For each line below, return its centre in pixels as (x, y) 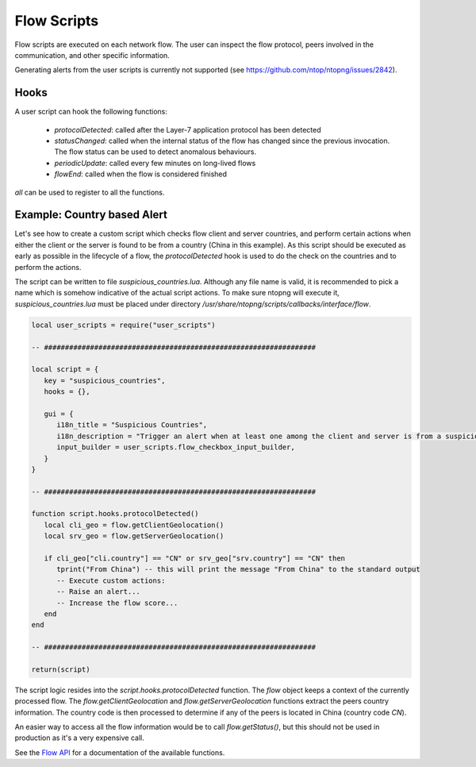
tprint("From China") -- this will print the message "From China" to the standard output (238, 569)
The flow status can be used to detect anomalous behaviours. (155, 152)
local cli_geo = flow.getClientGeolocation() (134, 525)
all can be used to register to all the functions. (90, 192)
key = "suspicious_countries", (105, 380)
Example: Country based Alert (91, 215)
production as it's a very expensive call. (79, 738)
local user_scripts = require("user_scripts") (123, 325)
